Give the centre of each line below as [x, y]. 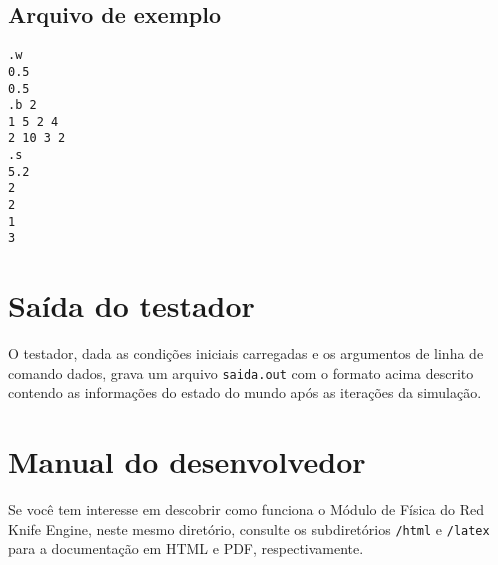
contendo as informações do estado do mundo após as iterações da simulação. [245, 392]
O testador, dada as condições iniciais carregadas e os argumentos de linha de [246, 353]
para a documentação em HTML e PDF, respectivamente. [186, 548]
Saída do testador [131, 305]
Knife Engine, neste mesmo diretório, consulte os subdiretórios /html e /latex [249, 528]
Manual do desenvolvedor [187, 461]
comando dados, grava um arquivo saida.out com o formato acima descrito [241, 372]
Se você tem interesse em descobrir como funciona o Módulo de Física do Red [246, 509]
